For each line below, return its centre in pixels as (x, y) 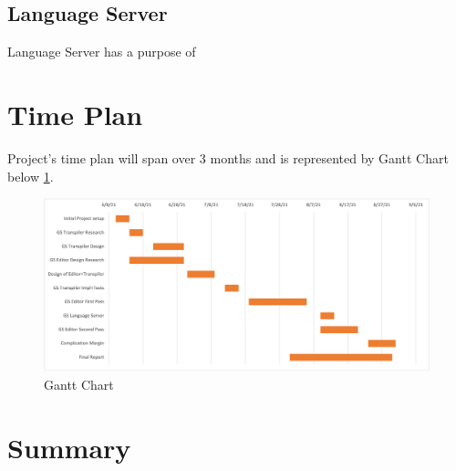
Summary (69, 447)
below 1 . (31, 176)
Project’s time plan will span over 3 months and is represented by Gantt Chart (228, 157)
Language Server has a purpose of (102, 52)
